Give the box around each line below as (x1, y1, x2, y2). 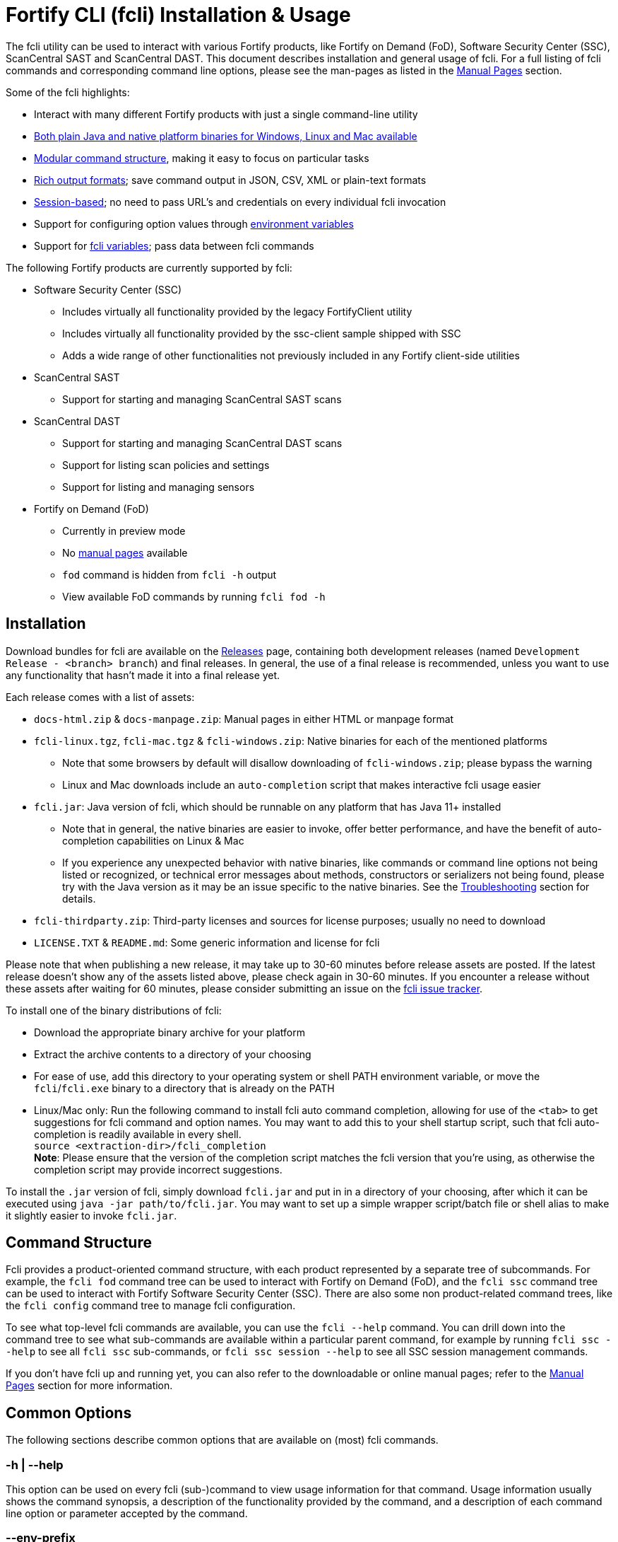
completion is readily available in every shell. (34, 1127, 242, 1140)
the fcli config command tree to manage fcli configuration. (6, 1299, 296, 1312)
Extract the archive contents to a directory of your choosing (34, 1048, 311, 1060)
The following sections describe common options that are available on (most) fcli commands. (6, 1434, 439, 1447)
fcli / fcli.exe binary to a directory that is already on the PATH (34, 1082, 335, 1094)
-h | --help (6, 1457, 64, 1472)
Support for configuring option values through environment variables (34, 217, 354, 230)
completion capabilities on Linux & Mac (62, 834, 244, 847)
